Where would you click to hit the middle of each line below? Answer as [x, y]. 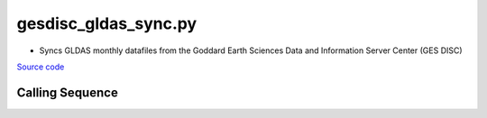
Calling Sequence [68, 92]
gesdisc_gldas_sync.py [107, 23]
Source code [41, 67]
